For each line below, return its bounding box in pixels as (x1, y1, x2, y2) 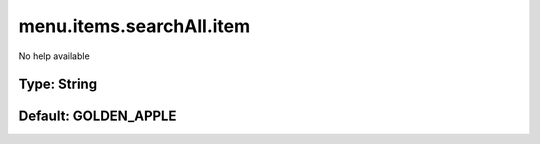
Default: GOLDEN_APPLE (18, 108, 177, 125)
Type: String (18, 76, 98, 93)
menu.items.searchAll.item (18, 15, 251, 37)
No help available (18, 50, 90, 62)
